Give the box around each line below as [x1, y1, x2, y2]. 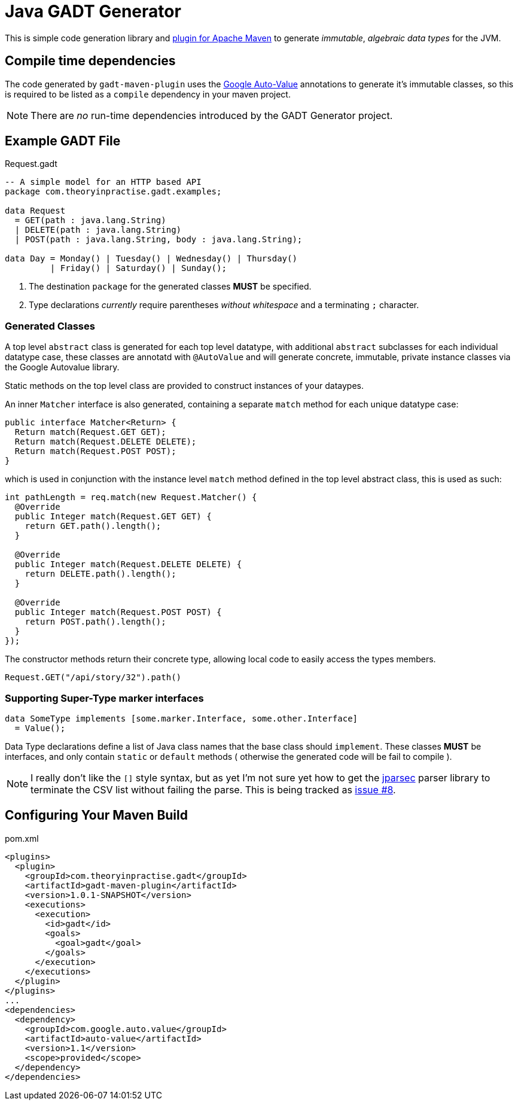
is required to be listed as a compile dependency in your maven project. [5, 89, 291, 99]
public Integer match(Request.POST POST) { [14, 607, 222, 617]
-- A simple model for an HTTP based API [5, 177, 202, 187]
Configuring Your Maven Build [5, 808, 188, 823]
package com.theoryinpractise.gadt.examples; [5, 187, 222, 197]
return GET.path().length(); [25, 521, 162, 531]
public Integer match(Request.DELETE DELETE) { [14, 559, 242, 570]
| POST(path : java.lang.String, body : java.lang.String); [14, 235, 303, 245]
